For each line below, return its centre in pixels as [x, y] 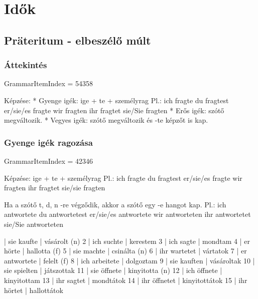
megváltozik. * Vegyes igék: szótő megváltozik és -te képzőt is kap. [106, 120]
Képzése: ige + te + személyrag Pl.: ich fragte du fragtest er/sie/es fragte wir [123, 178]
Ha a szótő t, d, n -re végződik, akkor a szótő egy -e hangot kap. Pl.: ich [115, 204]
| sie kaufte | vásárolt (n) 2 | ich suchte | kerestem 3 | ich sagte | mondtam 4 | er [127, 241]
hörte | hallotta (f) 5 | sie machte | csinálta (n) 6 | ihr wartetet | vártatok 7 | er [125, 251]
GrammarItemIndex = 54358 [49, 83]
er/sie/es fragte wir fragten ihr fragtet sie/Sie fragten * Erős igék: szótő [114, 110]
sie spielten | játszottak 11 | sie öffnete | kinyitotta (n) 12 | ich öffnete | [113, 270]
